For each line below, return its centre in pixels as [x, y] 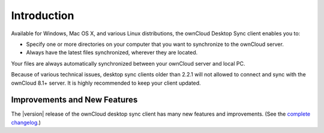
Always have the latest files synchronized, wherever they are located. [112, 52]
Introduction [43, 16]
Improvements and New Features [74, 100]
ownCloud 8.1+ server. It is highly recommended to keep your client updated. [106, 83]
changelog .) [26, 122]
